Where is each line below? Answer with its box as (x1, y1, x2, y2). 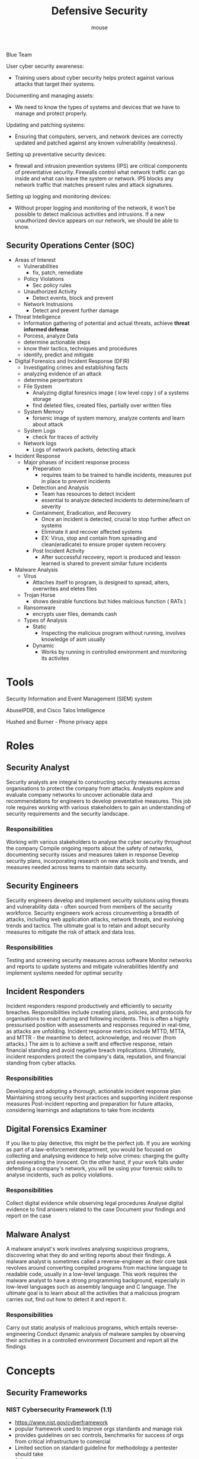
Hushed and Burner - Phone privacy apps (6, 718, 108, 725)
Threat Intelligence (14, 313, 61, 320)
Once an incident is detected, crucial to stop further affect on (41, 515, 191, 522)
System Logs (23, 427, 56, 434)
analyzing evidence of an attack (23, 370, 102, 377)
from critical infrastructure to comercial (14, 1438, 111, 1445)
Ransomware (23, 604, 56, 611)
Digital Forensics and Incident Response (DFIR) (14, 357, 130, 364)
